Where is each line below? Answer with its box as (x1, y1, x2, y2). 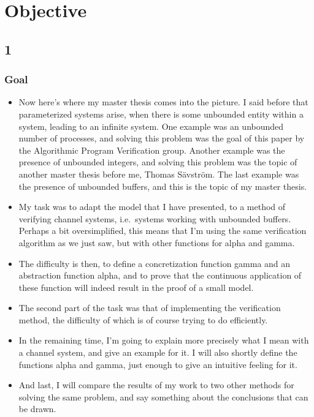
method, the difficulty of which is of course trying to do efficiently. (18, 313, 268, 326)
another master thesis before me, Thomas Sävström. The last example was (18, 167, 299, 180)
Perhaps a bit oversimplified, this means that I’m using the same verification (18, 224, 307, 237)
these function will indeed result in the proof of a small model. (18, 280, 254, 293)
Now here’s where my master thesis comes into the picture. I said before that (18, 96, 308, 108)
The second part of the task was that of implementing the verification (18, 301, 281, 314)
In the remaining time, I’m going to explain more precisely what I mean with (18, 334, 309, 347)
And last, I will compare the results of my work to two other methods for (18, 378, 294, 391)
